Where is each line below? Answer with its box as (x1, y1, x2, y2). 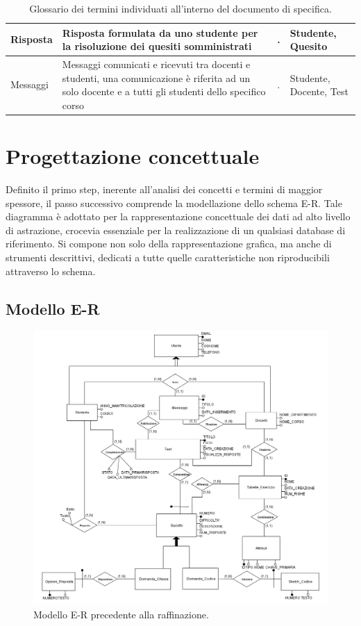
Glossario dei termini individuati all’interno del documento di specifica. (29, 1, 332, 15)
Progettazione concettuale (6, 142, 260, 170)
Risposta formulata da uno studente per (62, 25, 258, 40)
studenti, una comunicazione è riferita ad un (62, 70, 251, 85)
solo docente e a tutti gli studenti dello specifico (62, 84, 266, 99)
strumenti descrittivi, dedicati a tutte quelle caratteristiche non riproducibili (6, 250, 330, 264)
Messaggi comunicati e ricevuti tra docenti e (62, 57, 251, 72)
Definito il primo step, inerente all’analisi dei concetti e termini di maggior (6, 182, 323, 197)
